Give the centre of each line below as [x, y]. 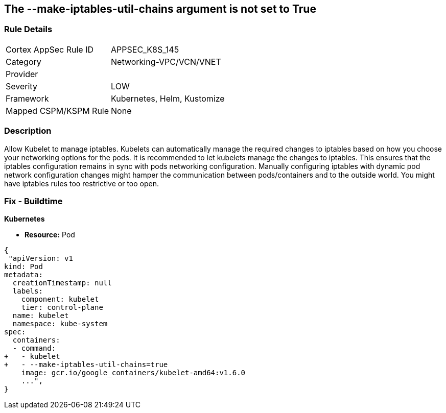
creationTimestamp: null [62, 283]
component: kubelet [60, 299]
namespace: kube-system [60, 324]
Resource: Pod [50, 235]
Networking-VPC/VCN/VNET [166, 62]
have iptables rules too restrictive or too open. [81, 183]
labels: [28, 291]
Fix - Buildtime [33, 201]
